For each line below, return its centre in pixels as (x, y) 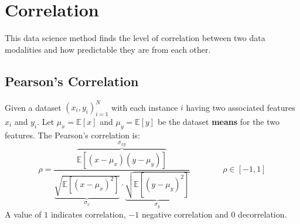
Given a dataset (33, 107)
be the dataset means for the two (219, 121)
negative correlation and (185, 214)
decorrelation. (262, 214)
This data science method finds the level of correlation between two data (135, 38)
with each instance (145, 107)
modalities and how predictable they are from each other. (108, 49)
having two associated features (241, 107)
